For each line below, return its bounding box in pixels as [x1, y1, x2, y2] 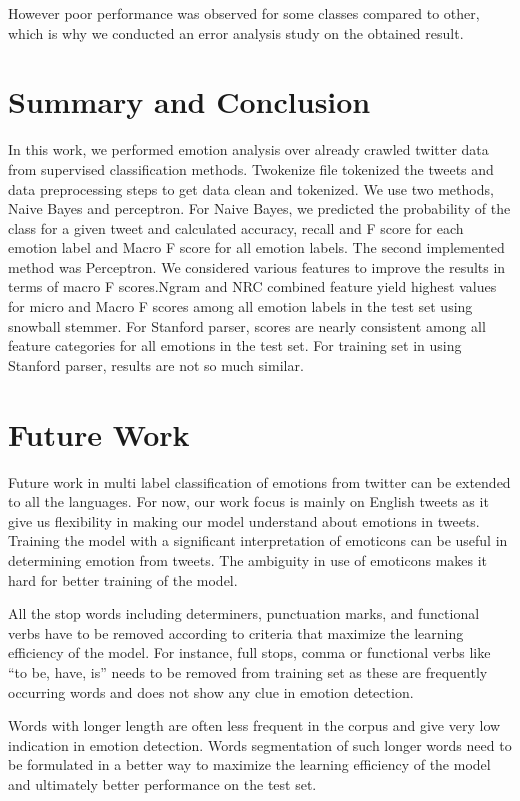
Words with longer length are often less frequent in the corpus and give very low [8, 715, 501, 736]
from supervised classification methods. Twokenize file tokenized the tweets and [8, 158, 494, 179]
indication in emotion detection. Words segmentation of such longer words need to [8, 734, 512, 755]
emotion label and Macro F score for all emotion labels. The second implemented [8, 237, 505, 258]
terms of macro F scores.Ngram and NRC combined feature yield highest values [8, 276, 497, 297]
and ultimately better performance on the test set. [8, 773, 317, 794]
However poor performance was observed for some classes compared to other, [8, 3, 480, 23]
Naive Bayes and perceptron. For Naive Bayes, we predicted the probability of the [8, 198, 511, 219]
